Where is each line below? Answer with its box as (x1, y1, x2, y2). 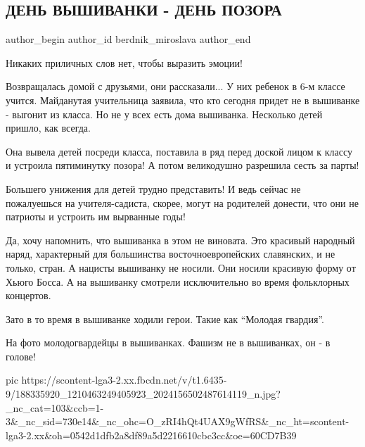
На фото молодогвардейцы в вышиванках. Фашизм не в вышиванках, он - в (6, 335, 331, 350)
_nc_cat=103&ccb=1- (6, 400, 104, 415)
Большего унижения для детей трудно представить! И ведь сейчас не (6, 181, 301, 196)
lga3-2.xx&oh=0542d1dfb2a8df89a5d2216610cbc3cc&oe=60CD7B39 (6, 427, 297, 442)
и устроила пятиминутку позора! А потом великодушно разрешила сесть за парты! (6, 158, 359, 172)
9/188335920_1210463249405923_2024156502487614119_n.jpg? (6, 386, 281, 401)
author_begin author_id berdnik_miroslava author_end (6, 32, 251, 46)
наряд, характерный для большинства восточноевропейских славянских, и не (6, 246, 335, 261)
